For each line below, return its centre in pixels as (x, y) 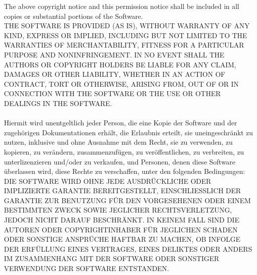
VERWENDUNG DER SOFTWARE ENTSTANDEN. (87, 268)
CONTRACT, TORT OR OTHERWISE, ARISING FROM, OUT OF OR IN (122, 83)
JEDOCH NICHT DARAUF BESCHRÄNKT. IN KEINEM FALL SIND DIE (122, 220)
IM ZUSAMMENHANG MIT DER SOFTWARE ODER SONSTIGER (112, 258)
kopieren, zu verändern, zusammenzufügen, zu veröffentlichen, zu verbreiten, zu (124, 151)
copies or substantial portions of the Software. (74, 16)
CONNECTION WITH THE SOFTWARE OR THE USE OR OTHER (112, 93)
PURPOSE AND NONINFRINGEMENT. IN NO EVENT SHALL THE (114, 54)
